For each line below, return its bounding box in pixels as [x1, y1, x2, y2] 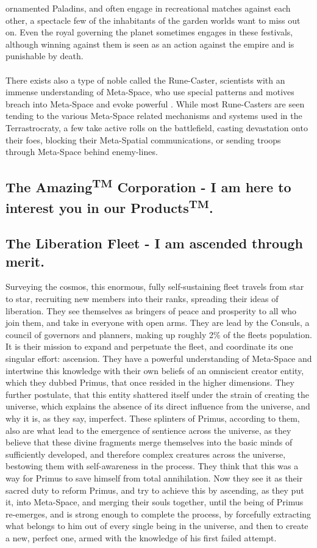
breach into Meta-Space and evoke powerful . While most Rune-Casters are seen [5, 97, 305, 110]
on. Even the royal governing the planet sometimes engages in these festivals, [5, 26, 293, 38]
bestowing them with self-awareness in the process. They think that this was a [5, 460, 299, 472]
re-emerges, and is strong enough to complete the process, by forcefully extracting [5, 507, 312, 520]
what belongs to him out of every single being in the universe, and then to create [5, 519, 308, 532]
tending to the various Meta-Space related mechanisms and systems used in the [5, 109, 302, 122]
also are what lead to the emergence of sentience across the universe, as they [5, 424, 291, 436]
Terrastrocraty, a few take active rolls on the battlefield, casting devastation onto [5, 121, 308, 134]
